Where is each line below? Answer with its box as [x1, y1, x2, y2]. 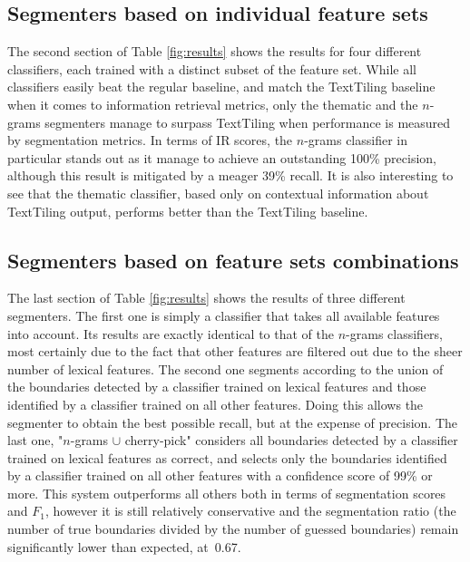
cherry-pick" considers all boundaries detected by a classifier [124, 431, 458, 450]
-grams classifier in [304, 131, 408, 150]
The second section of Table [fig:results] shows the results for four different [7, 42, 422, 61]
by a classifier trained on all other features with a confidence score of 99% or [7, 466, 433, 485]
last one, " [7, 431, 64, 450]
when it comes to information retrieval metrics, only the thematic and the [7, 94, 418, 113]
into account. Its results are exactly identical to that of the [7, 324, 335, 343]
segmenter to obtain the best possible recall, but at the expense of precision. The [7, 412, 457, 431]
